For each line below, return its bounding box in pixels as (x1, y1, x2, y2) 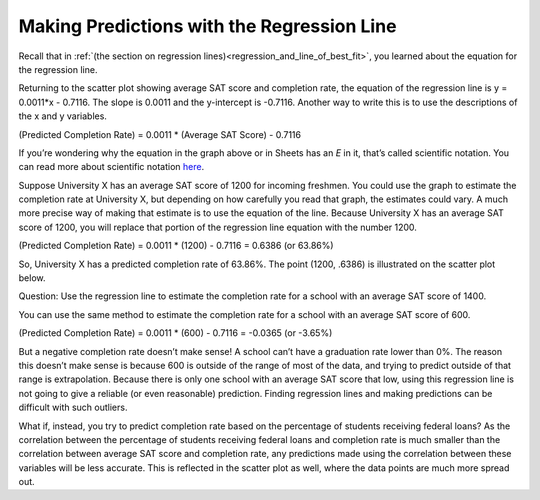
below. (18, 272, 46, 284)
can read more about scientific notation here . (18, 161, 205, 173)
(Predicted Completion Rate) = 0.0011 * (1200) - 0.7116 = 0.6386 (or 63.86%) (18, 240, 334, 252)
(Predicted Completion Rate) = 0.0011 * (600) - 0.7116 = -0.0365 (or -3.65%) (18, 327, 333, 339)
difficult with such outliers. (18, 401, 128, 414)
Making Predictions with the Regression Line (18, 15, 397, 37)
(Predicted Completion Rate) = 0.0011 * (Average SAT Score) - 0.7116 (18, 128, 302, 140)
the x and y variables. (18, 110, 107, 122)
